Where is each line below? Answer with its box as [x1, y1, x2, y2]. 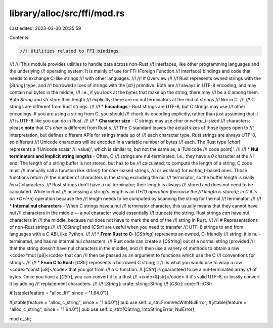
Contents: [9, 34, 30, 40]
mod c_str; [9, 315, 32, 321]
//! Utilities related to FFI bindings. [20, 48, 121, 54]
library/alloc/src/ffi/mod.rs [9, 8, 125, 19]
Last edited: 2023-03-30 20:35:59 [9, 25, 81, 31]
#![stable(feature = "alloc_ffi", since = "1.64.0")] [9, 290, 109, 296]
